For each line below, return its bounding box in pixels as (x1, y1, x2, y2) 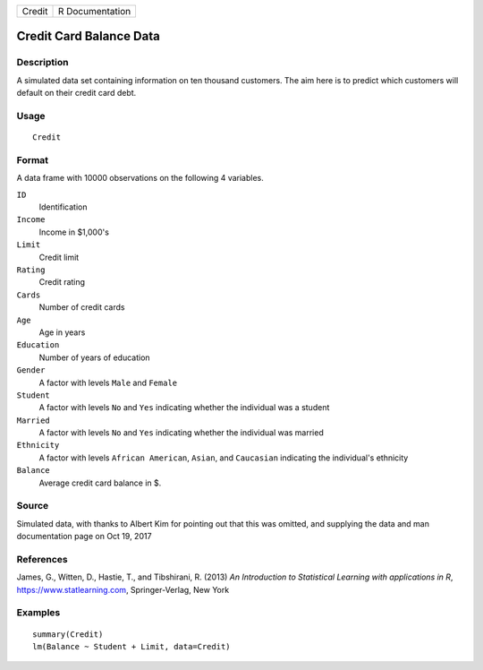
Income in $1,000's (38, 227, 109, 237)
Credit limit (38, 252, 80, 262)
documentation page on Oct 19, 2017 (16, 531, 152, 542)
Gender (16, 365, 46, 375)
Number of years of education (38, 352, 151, 363)
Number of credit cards (38, 302, 125, 313)
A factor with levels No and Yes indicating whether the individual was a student (38, 402, 330, 413)
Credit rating (38, 277, 85, 288)
